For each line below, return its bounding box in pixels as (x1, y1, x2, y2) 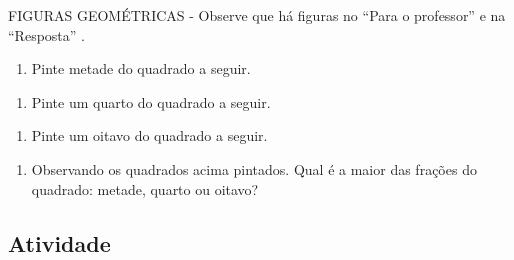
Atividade (8, 227, 111, 258)
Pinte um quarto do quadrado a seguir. (31, 91, 271, 112)
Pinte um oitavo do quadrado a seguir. (31, 125, 268, 146)
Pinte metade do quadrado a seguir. (31, 58, 251, 79)
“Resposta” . (8, 24, 85, 45)
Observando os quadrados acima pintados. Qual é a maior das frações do (31, 158, 477, 179)
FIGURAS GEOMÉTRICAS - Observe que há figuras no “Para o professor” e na (8, 5, 506, 25)
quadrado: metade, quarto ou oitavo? (31, 178, 259, 199)
